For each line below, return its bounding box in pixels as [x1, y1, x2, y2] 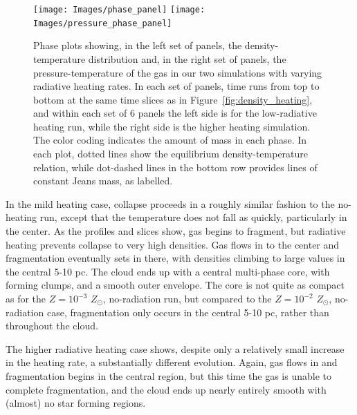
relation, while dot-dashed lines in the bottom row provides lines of [33, 160, 318, 174]
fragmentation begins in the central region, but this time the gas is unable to [6, 368, 331, 383]
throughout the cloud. [6, 318, 98, 333]
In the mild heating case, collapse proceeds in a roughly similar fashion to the [6, 196, 335, 211]
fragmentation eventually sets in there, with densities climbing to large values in [6, 251, 345, 265]
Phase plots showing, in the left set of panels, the [33, 38, 242, 52]
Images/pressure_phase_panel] [33, 18, 172, 28]
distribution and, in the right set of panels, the [88, 51, 286, 66]
